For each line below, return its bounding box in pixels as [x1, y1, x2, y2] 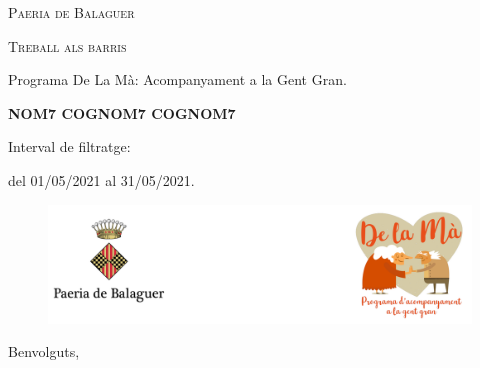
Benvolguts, [8, 341, 80, 362]
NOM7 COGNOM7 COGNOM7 [8, 102, 236, 123]
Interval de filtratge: [8, 136, 131, 157]
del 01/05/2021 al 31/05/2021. [8, 169, 195, 190]
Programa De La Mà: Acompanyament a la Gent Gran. [8, 69, 347, 90]
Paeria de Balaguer [8, 2, 135, 22]
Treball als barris [8, 35, 127, 56]
